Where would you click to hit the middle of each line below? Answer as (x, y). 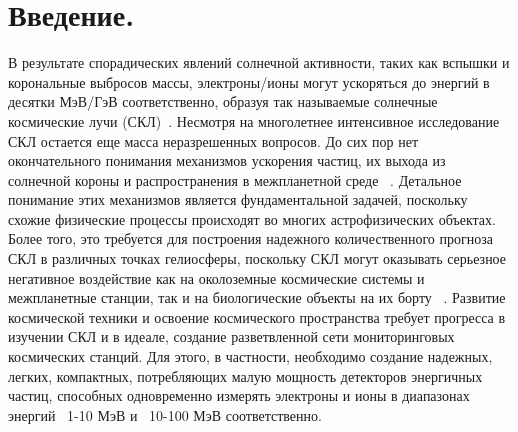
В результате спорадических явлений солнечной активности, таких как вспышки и (259, 62)
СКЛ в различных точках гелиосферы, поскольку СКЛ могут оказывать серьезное (257, 258)
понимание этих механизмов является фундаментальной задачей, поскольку (238, 199)
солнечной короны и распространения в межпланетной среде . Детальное (235, 179)
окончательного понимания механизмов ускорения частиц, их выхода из (227, 160)
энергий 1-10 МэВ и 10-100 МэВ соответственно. (165, 414)
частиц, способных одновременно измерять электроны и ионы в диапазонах (239, 395)
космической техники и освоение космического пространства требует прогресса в (257, 316)
